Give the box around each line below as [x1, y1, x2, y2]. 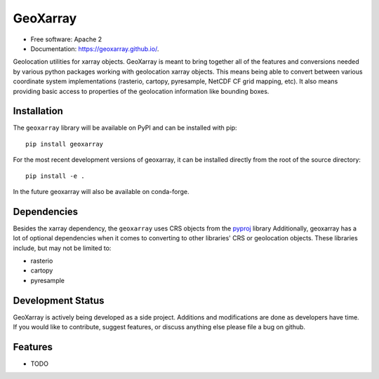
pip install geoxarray [25, 140, 104, 148]
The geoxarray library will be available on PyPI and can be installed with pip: [13, 123, 238, 132]
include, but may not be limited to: [13, 244, 112, 252]
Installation [13, 105, 63, 117]
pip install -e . [25, 172, 85, 180]
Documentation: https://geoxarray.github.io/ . [30, 44, 159, 53]
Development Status [13, 294, 105, 306]
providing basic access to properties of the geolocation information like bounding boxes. [13, 87, 270, 95]
